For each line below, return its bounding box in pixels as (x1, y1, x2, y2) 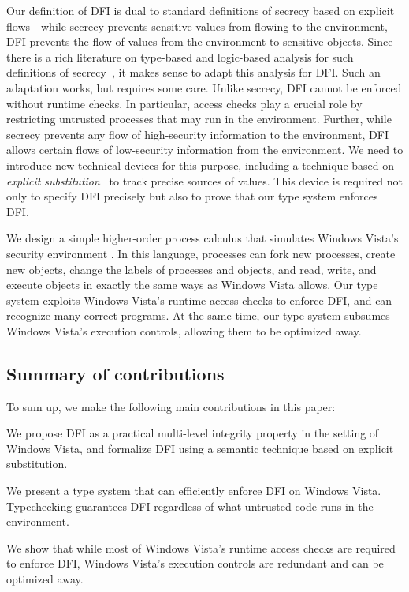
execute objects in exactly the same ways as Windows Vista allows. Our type (6, 276, 378, 293)
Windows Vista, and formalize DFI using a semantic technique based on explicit (6, 440, 394, 456)
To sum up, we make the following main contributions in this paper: (6, 398, 336, 414)
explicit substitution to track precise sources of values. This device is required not (6, 172, 403, 189)
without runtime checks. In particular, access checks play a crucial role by (6, 95, 363, 111)
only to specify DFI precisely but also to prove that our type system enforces (6, 188, 378, 204)
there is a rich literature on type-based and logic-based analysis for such (6, 48, 354, 65)
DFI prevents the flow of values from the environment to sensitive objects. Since (6, 33, 393, 50)
